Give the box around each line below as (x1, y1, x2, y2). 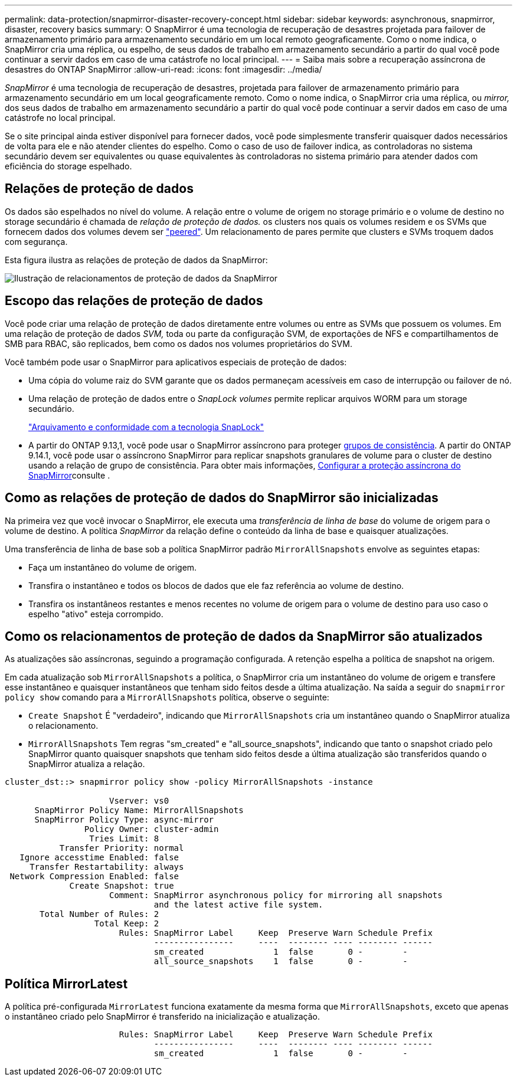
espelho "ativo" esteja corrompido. (28, 608, 163, 619)
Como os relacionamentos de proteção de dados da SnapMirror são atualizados (5, 628, 483, 644)
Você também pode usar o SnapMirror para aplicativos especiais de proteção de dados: (5, 356, 347, 367)
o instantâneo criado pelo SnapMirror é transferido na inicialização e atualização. (5, 1011, 320, 1022)
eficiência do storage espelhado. (5, 161, 132, 171)
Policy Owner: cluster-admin (84, 824, 219, 834)
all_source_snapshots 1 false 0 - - (153, 956, 408, 967)
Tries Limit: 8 (89, 834, 159, 844)
